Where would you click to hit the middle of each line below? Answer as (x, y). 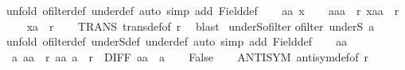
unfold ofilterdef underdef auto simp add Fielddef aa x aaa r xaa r (203, 10)
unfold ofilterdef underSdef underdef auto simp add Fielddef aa (177, 41)
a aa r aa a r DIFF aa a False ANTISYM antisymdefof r (190, 56)
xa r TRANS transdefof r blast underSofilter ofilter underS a (201, 26)
